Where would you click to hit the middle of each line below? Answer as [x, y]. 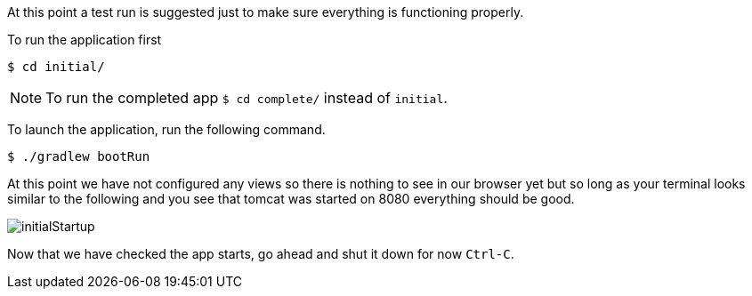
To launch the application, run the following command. [166, 129]
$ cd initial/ [56, 67]
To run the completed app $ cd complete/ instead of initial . [247, 98]
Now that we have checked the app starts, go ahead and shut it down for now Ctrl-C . [261, 254]
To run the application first [85, 40]
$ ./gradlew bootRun [79, 156]
